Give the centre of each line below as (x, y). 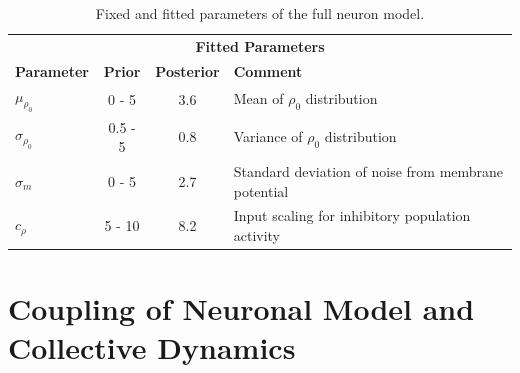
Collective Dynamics (152, 347)
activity (257, 235)
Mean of (258, 98)
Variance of (268, 135)
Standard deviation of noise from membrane (368, 170)
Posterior (187, 70)
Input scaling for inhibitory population (352, 215)
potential (261, 190)
